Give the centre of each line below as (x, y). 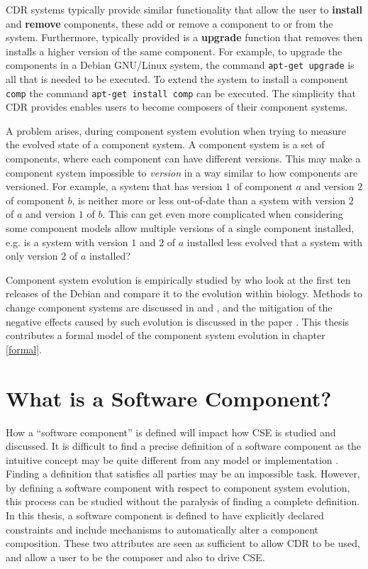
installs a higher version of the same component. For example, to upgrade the (174, 51)
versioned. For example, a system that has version (114, 186)
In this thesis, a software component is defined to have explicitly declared (165, 515)
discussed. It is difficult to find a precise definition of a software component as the (184, 446)
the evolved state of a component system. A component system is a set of (165, 144)
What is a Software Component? (169, 398)
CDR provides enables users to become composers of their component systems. (177, 107)
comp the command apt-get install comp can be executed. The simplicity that (181, 93)
